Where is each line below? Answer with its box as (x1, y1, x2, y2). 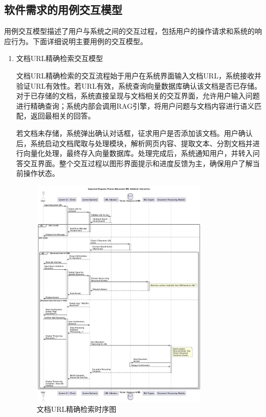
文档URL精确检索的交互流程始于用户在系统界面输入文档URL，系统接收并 (16, 70, 261, 81)
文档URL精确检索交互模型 (16, 53, 103, 64)
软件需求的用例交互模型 (4, 2, 122, 17)
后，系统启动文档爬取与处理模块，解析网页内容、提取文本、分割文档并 (16, 137, 253, 148)
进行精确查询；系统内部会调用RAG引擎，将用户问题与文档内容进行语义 (16, 100, 255, 111)
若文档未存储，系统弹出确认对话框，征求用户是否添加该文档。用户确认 (16, 127, 253, 138)
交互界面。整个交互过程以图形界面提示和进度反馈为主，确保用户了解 (23, 157, 253, 168)
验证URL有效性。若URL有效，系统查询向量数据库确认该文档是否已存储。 (16, 80, 261, 91)
